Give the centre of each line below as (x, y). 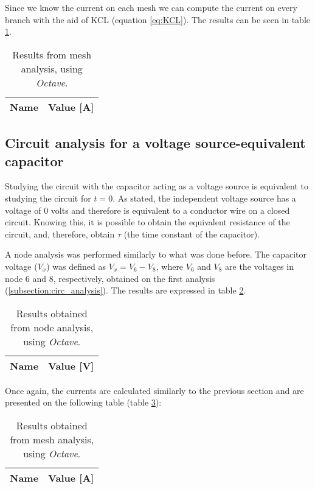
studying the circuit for (48, 198)
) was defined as (76, 266)
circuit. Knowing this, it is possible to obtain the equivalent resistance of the (147, 222)
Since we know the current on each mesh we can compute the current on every (151, 7)
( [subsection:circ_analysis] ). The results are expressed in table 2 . (126, 290)
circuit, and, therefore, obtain (60, 234)
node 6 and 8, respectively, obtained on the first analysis (110, 278)
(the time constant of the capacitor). (192, 234)
